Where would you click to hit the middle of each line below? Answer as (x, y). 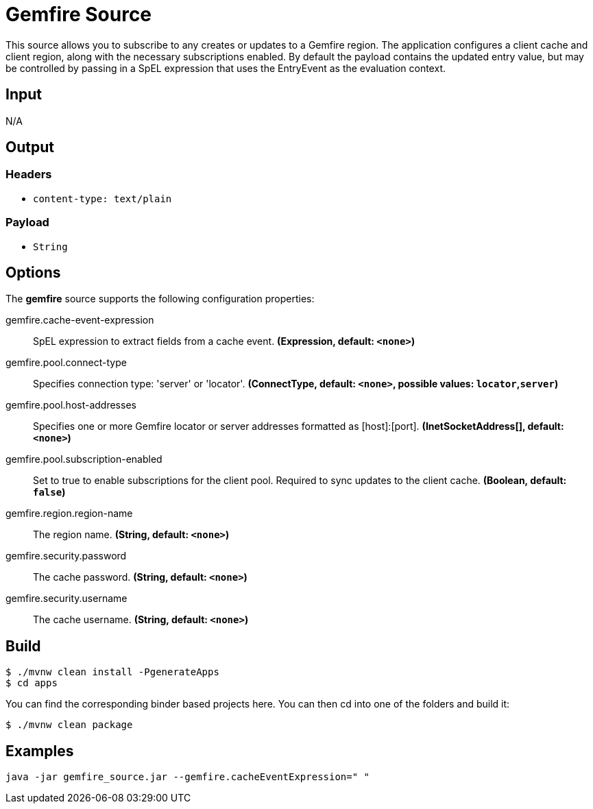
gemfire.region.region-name (69, 514)
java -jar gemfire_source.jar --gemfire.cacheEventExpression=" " (188, 777)
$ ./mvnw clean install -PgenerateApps (112, 672)
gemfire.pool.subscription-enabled (84, 459)
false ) (49, 492)
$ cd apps (32, 683)
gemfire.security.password (66, 556)
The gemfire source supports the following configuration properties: (160, 299)
